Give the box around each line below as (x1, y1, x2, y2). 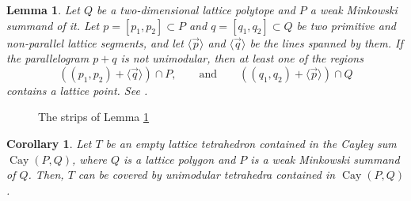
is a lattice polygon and (123, 150, 236, 167)
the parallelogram (6, 50, 89, 66)
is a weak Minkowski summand (250, 150, 400, 167)
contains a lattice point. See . (6, 82, 148, 98)
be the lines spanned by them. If (249, 34, 403, 51)
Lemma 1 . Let (6, 2, 80, 17)
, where (72, 150, 107, 167)
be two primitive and (296, 17, 396, 33)
